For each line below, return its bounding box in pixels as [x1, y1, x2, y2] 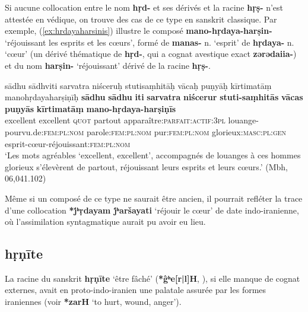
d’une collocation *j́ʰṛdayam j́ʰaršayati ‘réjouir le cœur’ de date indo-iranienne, [5, 203, 299, 216]
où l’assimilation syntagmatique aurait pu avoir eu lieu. [5, 215, 206, 228]
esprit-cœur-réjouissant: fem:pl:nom [5, 137, 131, 149]
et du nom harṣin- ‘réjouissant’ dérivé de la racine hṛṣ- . [5, 59, 211, 71]
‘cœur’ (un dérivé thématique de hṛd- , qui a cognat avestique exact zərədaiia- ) [5, 47, 297, 60]
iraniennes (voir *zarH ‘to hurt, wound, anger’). [5, 295, 182, 308]
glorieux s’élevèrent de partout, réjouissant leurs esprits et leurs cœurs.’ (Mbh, [5, 160, 288, 173]
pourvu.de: [5, 125, 44, 138]
